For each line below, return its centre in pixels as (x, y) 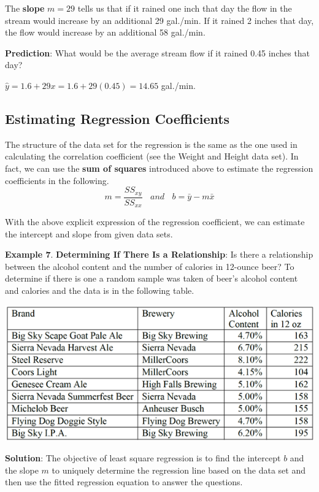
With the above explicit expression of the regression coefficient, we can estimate (155, 222)
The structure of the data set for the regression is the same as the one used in (151, 144)
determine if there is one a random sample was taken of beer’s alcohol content (152, 278)
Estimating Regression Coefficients (117, 118)
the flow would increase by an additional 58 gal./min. (105, 32)
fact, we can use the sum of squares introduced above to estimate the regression (159, 168)
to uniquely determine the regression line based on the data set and (179, 470)
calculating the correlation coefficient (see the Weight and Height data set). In (152, 156)
